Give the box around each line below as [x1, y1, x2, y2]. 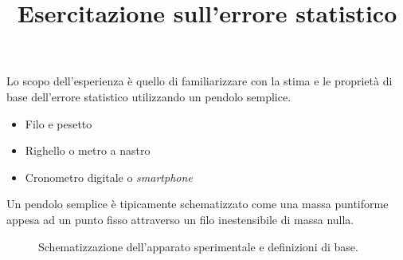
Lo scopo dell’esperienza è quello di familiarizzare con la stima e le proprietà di [6, 73, 393, 89]
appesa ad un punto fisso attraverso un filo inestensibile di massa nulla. [6, 211, 354, 227]
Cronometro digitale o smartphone [25, 168, 193, 185]
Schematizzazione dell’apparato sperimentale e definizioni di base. [38, 238, 358, 254]
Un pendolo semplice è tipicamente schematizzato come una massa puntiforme [6, 195, 389, 212]
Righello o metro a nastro [25, 142, 151, 159]
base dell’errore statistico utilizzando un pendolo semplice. [6, 88, 291, 104]
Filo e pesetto [25, 115, 92, 132]
